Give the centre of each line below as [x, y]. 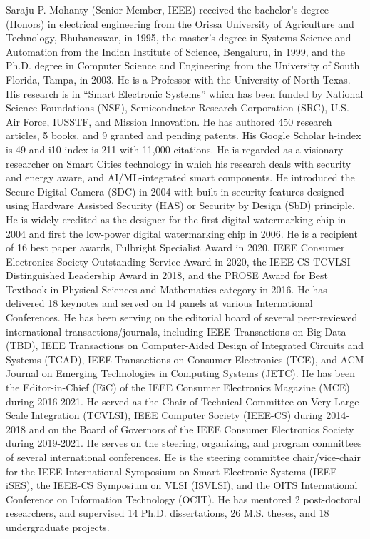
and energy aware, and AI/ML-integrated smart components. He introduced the [180, 177]
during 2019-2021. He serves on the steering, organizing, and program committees [184, 443]
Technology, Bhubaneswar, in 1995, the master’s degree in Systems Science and [179, 37]
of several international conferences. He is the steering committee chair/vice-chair [183, 457]
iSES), [20, 485]
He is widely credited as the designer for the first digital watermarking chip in [176, 219]
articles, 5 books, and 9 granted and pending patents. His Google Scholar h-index [184, 135]
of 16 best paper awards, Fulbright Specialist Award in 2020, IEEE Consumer [175, 247]
